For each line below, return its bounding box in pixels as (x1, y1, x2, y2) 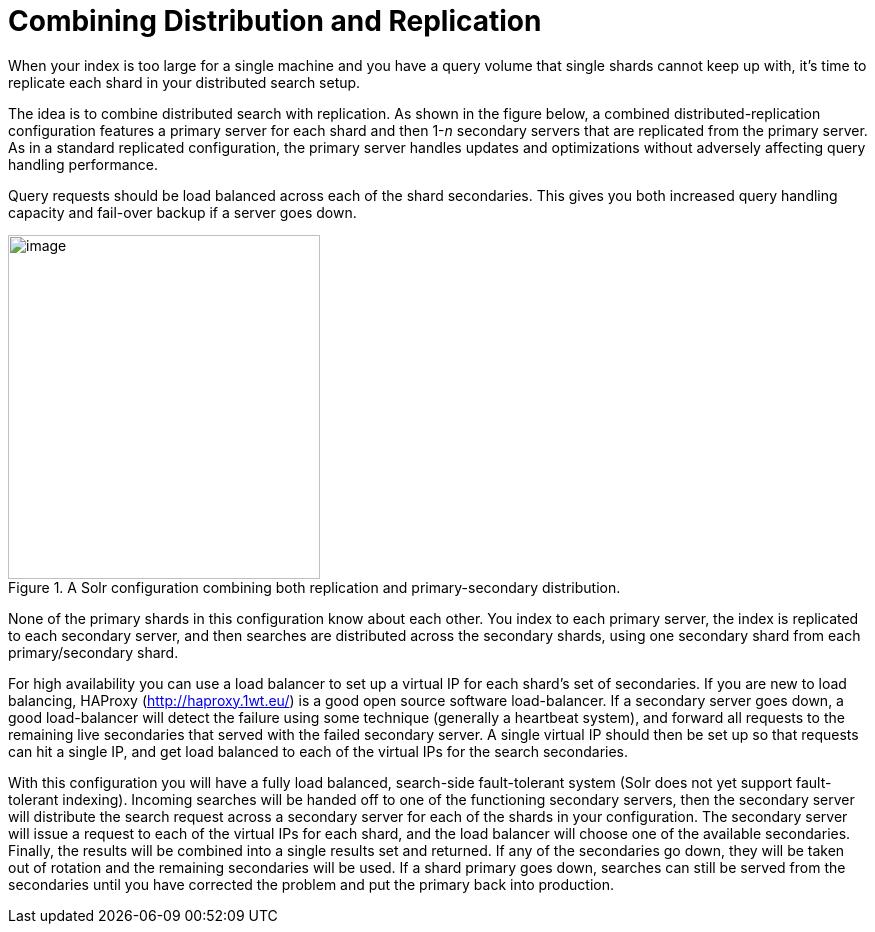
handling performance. (8, 155, 159, 173)
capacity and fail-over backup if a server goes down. (8, 203, 357, 221)
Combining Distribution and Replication (8, 4, 542, 38)
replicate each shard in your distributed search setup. (8, 73, 361, 91)
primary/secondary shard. (8, 643, 179, 661)
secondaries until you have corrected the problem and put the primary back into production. (8, 875, 615, 893)
